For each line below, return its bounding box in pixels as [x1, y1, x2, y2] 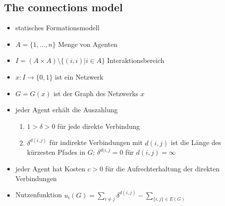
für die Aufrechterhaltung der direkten [105, 163, 220, 173]
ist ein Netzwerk [55, 71, 104, 82]
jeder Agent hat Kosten [15, 163, 86, 173]
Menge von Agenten [58, 39, 117, 49]
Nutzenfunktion [15, 189, 62, 200]
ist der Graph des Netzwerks [53, 88, 138, 98]
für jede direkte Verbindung [57, 121, 140, 131]
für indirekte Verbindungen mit [49, 137, 143, 147]
